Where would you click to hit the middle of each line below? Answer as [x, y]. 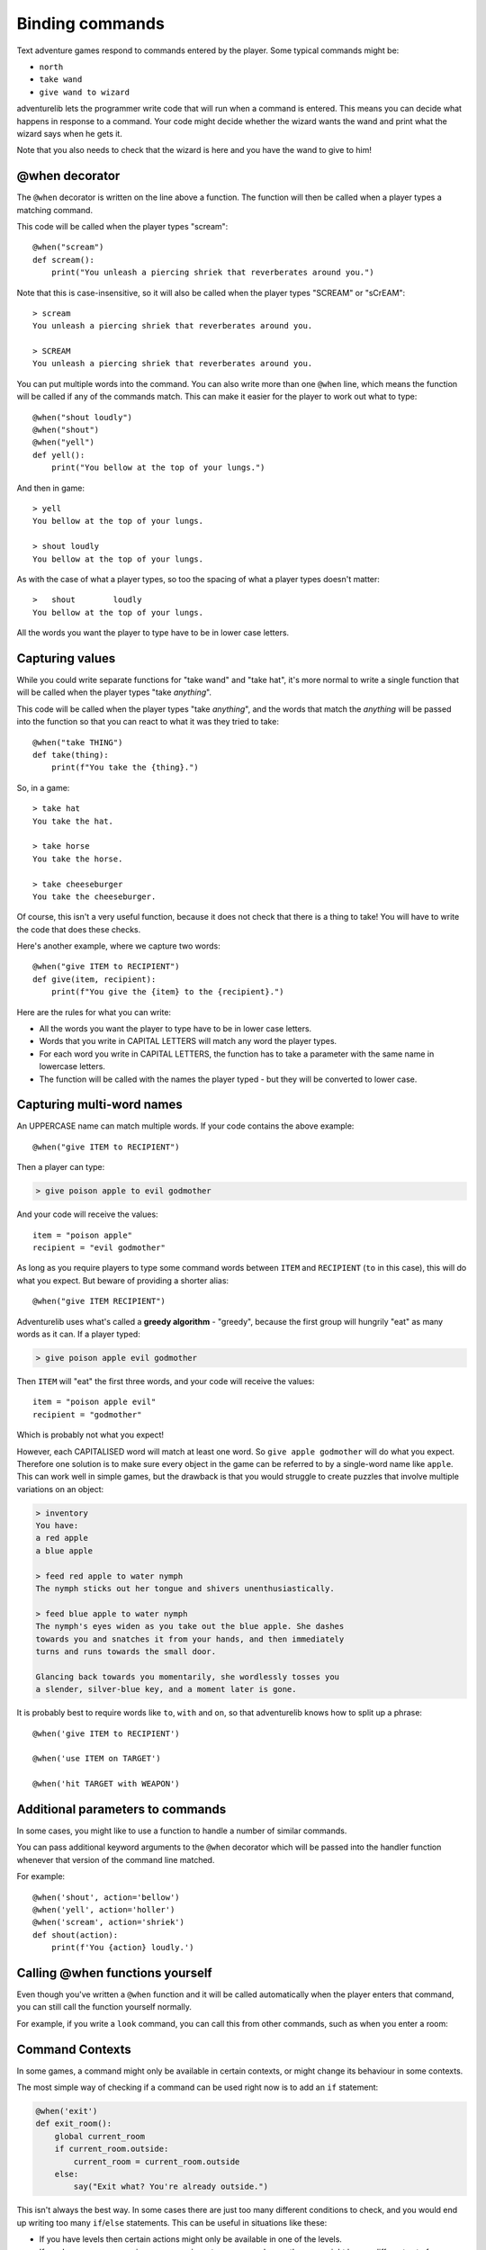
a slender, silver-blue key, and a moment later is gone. [166, 1689]
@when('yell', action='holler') [104, 1909]
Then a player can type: [61, 1167]
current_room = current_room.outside [157, 2161]
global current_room [100, 2136]
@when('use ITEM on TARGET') [97, 1759]
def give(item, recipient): [94, 979]
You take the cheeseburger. [94, 896]
